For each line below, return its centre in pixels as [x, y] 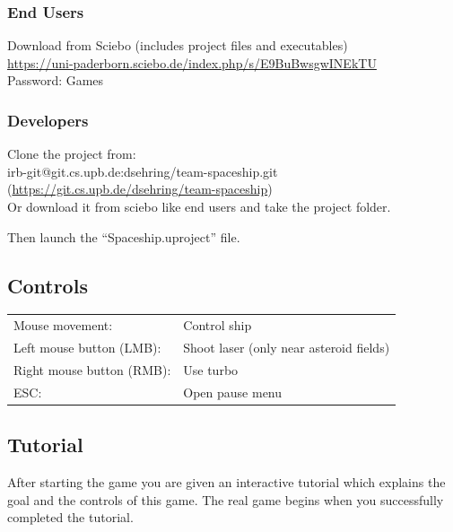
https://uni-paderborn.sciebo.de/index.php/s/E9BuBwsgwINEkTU [192, 62]
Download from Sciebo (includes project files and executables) [178, 45]
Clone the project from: [72, 154]
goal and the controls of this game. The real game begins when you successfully [226, 499]
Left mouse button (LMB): [87, 347]
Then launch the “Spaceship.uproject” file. [124, 236]
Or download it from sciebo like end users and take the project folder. [199, 206]
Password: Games [56, 80]
